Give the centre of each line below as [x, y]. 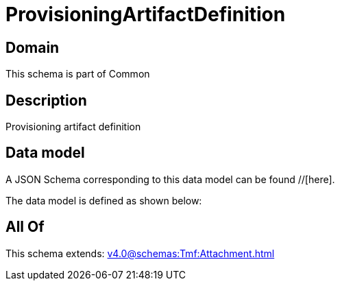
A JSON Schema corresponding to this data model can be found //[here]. [170, 179]
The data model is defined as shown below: [104, 200]
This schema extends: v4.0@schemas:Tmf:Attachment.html [140, 253]
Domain [33, 47]
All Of [25, 227]
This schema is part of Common [78, 74]
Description [46, 100]
